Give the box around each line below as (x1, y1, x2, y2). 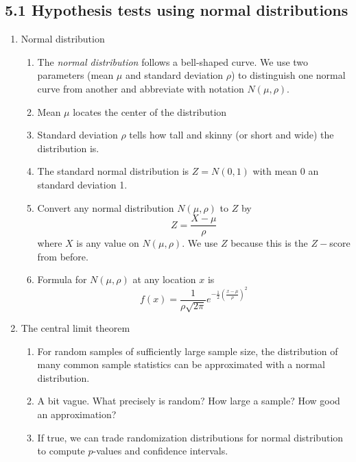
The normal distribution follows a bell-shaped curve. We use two (37, 54, 309, 69)
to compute (37, 443, 85, 458)
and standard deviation (125, 68, 224, 82)
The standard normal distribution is (37, 164, 189, 178)
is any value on (76, 236, 139, 250)
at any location (132, 272, 196, 287)
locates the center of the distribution (73, 104, 227, 119)
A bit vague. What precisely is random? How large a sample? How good (37, 393, 340, 408)
